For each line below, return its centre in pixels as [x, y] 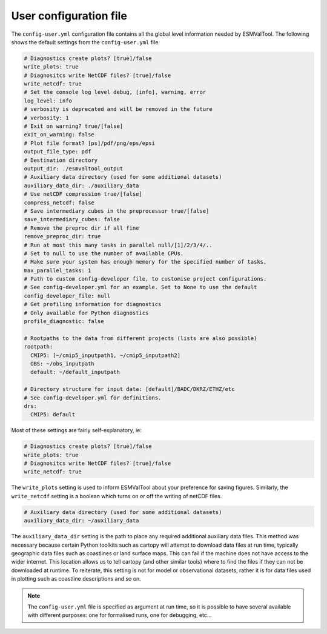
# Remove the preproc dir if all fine [81, 228]
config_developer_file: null [67, 296]
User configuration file [69, 16]
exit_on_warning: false [59, 135]
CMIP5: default [53, 415]
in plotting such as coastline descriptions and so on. [76, 579]
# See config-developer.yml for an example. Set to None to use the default [140, 287]
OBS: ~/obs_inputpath [63, 363]
